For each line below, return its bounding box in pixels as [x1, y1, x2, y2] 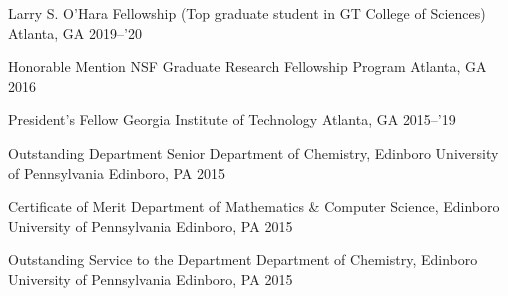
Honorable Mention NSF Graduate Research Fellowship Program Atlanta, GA [8, 56, 487, 77]
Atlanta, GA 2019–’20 [8, 22, 142, 43]
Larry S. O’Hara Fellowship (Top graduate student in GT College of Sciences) [8, 3, 486, 23]
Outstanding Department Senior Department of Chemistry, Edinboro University [8, 142, 499, 163]
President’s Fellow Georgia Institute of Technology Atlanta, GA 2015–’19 [8, 109, 456, 130]
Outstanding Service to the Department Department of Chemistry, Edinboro [8, 249, 478, 270]
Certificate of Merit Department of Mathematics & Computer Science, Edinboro [8, 196, 500, 217]
